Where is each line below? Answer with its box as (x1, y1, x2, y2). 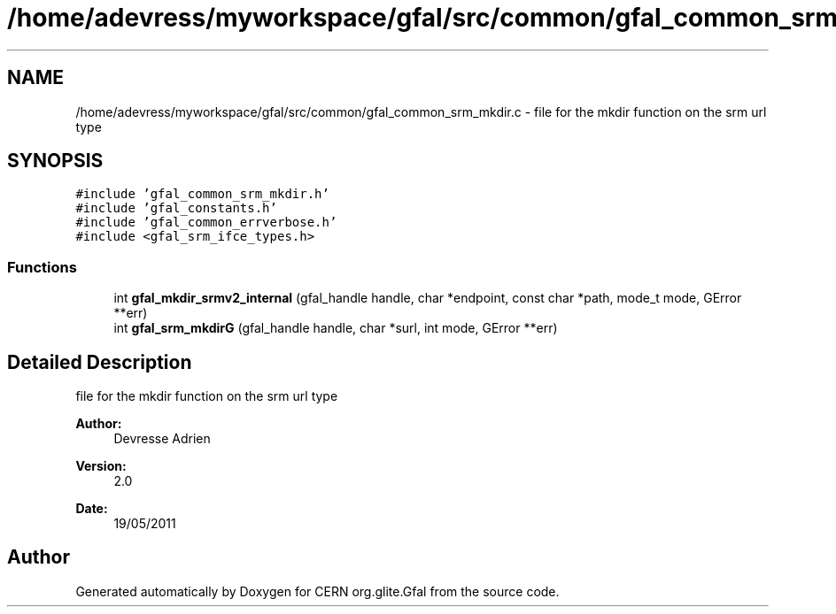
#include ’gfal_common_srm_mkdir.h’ (75, 187, 329, 202)
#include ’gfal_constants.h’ (75, 201, 277, 216)
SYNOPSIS (7, 150, 104, 173)
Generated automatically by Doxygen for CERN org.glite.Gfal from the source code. (75, 583, 560, 599)
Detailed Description (7, 350, 192, 373)
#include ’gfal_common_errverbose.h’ (75, 215, 337, 230)
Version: (75, 458, 127, 474)
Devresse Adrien (113, 431, 211, 447)
